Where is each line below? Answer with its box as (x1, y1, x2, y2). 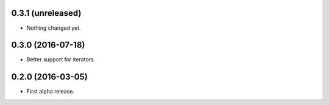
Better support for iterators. (26, 56, 96, 63)
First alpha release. (26, 88, 75, 95)
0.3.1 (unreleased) (11, 8, 82, 18)
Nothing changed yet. (26, 24, 82, 32)
